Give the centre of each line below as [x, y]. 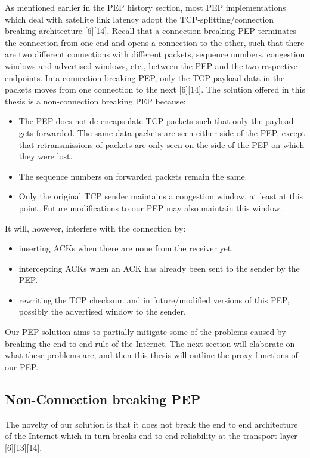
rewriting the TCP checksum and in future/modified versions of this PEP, [154, 299]
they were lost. [46, 156]
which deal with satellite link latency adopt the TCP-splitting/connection [139, 19]
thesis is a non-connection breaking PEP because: [95, 101]
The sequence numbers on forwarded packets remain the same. [133, 176]
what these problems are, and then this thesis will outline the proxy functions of [151, 355]
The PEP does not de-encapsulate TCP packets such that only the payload [156, 121]
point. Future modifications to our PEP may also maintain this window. [151, 208]
